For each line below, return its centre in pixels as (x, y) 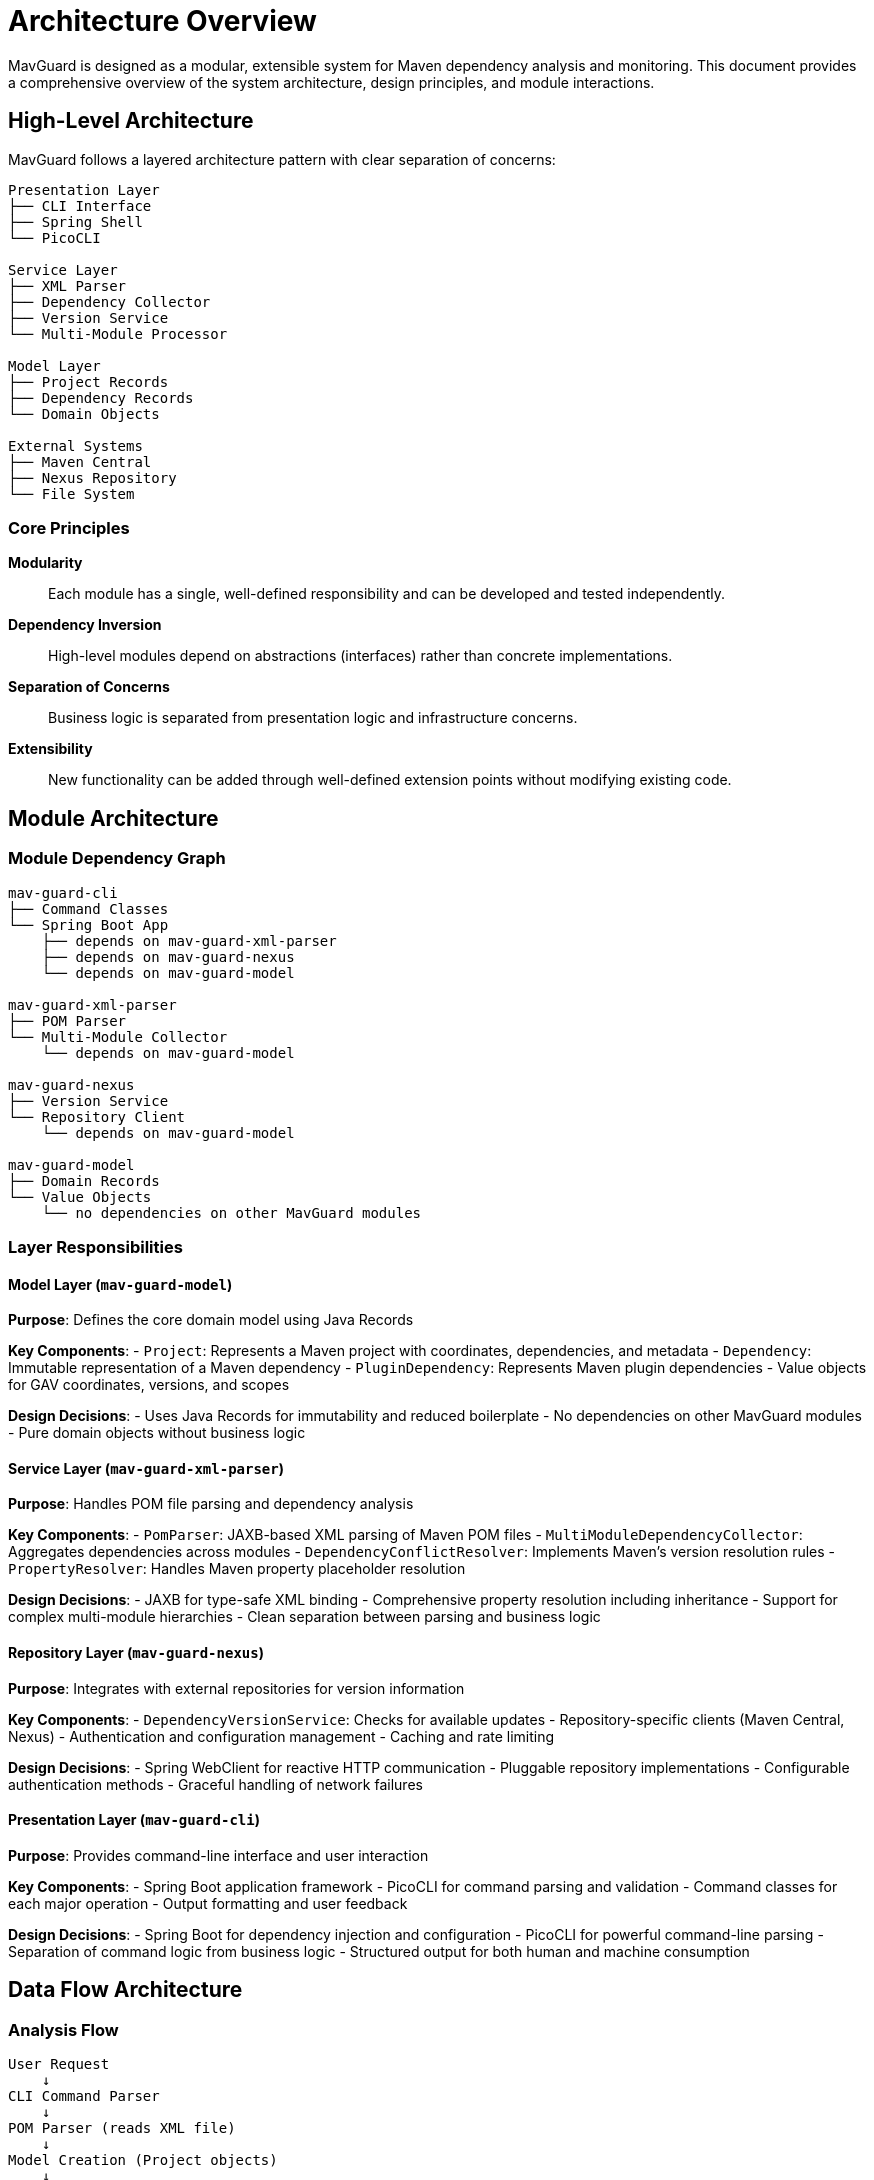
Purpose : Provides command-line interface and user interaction (218, 1855)
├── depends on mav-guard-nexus (168, 956)
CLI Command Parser (84, 2096)
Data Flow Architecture (125, 1990)
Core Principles (69, 527)
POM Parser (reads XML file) (122, 2128)
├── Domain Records (84, 1180)
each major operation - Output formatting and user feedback (208, 1903)
